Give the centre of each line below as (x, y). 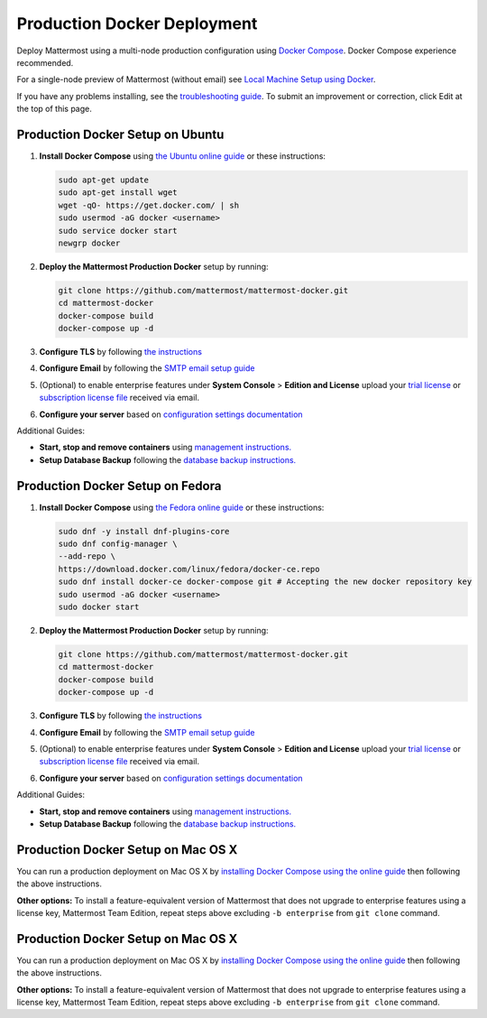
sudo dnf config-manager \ (118, 544)
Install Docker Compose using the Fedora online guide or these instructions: (182, 507)
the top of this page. (54, 109)
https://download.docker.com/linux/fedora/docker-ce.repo (189, 569)
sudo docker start (99, 607)
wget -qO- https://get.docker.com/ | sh (148, 205)
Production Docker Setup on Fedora (119, 486)
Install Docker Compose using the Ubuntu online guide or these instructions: (183, 156)
